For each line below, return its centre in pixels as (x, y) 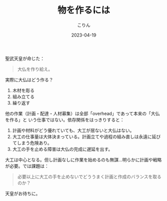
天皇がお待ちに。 (23, 193)
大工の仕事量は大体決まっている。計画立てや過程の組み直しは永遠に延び (86, 136)
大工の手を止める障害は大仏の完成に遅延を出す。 (63, 149)
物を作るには (83, 10)
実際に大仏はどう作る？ (29, 79)
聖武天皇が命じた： (25, 58)
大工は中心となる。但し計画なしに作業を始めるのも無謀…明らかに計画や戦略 (83, 159)
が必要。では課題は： (27, 166)
